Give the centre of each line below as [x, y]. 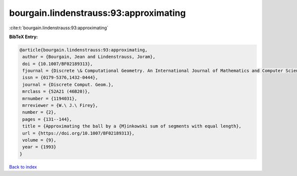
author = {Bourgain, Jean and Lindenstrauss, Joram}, [89, 57]
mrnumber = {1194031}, [50, 98]
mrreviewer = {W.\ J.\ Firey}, [60, 106]
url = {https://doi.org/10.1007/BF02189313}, [78, 133]
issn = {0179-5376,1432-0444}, [60, 78]
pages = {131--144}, [47, 119]
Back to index [23, 167]
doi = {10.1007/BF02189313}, [58, 64]
